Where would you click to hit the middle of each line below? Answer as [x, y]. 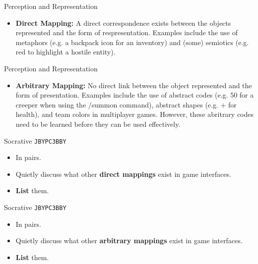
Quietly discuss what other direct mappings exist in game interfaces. [123, 174]
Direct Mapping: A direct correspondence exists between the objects [123, 23]
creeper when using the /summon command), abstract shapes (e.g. [117, 104]
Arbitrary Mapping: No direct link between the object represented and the [134, 85]
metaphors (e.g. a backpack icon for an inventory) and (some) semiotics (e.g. [132, 42]
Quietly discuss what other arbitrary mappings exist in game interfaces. [129, 240]
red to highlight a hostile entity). [65, 52]
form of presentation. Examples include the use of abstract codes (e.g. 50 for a [135, 95]
